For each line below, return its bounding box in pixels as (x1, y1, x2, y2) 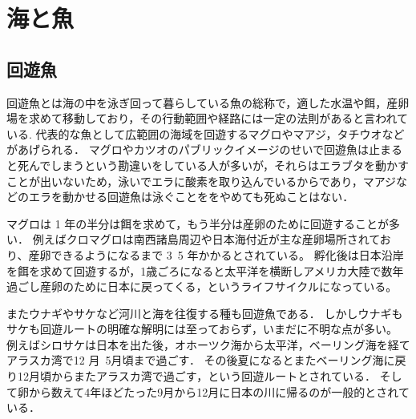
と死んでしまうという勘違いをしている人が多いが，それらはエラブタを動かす (6, 156, 410, 173)
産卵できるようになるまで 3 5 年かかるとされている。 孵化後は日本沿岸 (28, 246, 404, 263)
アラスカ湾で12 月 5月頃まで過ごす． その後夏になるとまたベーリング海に (6, 352, 395, 369)
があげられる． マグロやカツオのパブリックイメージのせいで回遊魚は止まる (6, 141, 402, 158)
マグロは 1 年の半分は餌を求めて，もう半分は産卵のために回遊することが (6, 215, 389, 232)
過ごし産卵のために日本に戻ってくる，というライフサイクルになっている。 (6, 278, 398, 295)
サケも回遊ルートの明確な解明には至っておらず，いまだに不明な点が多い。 (6, 320, 398, 337)
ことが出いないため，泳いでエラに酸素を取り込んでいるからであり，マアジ (6, 172, 397, 189)
